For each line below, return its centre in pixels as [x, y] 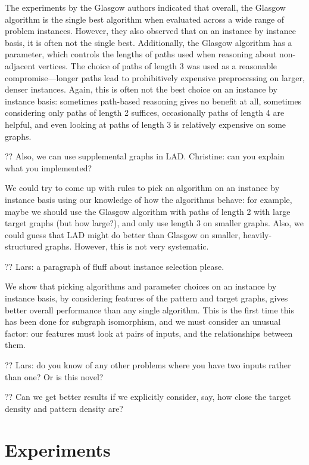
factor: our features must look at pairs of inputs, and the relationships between [149, 333]
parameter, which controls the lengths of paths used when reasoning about [141, 54]
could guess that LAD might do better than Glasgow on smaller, [123, 234]
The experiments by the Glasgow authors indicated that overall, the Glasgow [145, 7]
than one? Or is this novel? [54, 376]
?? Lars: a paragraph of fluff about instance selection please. [115, 266]
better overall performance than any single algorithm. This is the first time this [149, 310]
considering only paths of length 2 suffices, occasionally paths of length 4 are [145, 113]
